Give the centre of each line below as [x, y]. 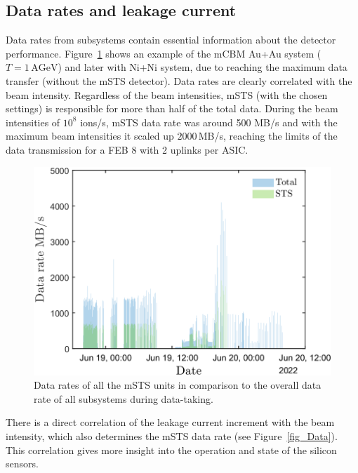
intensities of [33, 122]
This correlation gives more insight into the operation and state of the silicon [171, 449]
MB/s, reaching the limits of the [268, 136]
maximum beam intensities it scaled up [90, 136]
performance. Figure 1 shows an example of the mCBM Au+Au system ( [164, 53]
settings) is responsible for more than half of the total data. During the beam [172, 108]
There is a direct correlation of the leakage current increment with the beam [170, 422]
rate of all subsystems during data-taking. [124, 398]
